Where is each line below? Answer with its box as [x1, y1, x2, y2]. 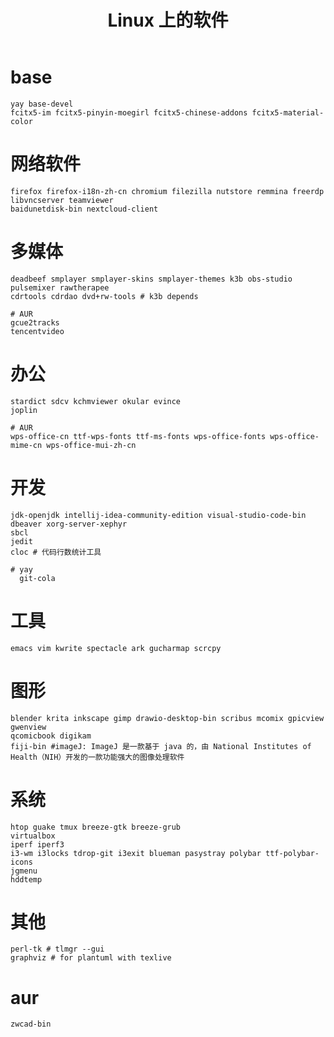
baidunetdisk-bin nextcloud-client [10, 204, 159, 214]
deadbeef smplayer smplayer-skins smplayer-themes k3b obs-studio [10, 274, 293, 284]
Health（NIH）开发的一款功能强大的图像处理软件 [10, 752, 185, 762]
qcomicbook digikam [10, 731, 92, 741]
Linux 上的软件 [107, 9, 229, 32]
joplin [10, 405, 38, 415]
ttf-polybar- [265, 848, 320, 858]
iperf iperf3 [10, 839, 65, 850]
